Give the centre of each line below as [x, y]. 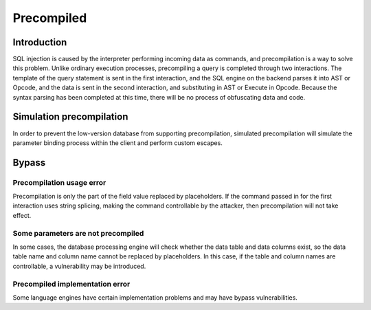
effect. [22, 215]
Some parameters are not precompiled [78, 233]
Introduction [40, 42]
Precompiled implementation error [71, 284]
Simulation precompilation [70, 117]
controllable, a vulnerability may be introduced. [79, 266]
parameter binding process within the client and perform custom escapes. [117, 143]
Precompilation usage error [59, 182]
